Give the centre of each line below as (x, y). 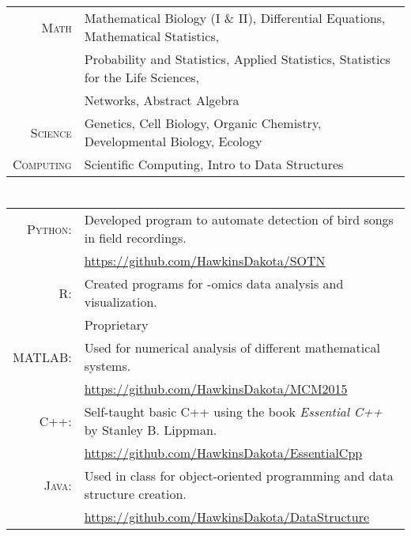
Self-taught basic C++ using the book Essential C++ (233, 412)
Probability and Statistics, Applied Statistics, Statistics (237, 59)
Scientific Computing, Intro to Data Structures (214, 164)
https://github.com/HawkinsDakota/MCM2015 (216, 389)
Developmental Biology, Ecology (173, 142)
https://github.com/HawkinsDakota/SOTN (205, 261)
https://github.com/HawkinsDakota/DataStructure (227, 517)
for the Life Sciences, (141, 77)
